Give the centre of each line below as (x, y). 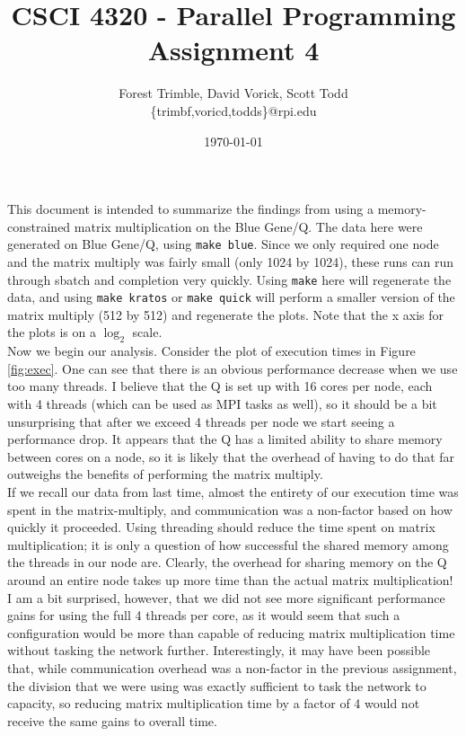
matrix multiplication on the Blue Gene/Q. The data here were (248, 226)
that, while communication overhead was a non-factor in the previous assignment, (232, 667)
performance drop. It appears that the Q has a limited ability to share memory (225, 439)
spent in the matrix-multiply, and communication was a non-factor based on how (230, 509)
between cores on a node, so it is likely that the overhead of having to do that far (231, 456)
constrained (39, 226)
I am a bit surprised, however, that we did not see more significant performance (226, 597)
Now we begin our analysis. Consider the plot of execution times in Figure (211, 351)
